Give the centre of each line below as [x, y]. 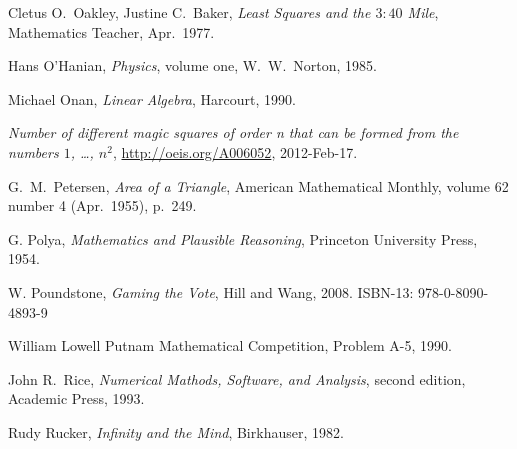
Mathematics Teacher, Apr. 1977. [111, 31]
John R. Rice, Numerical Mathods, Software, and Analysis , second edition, [237, 378]
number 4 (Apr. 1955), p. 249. [102, 205]
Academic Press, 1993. [76, 398]
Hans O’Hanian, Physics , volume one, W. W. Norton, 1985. [192, 65]
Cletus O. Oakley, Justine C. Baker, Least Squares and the [189, 12]
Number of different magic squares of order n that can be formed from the [233, 132]
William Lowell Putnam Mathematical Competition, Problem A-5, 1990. [230, 345]
